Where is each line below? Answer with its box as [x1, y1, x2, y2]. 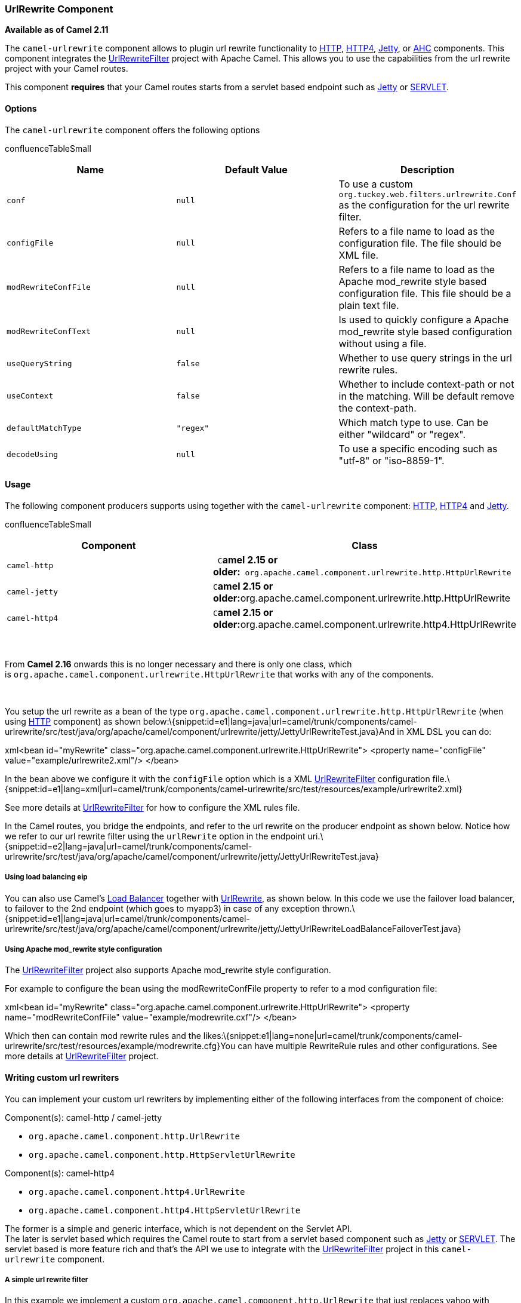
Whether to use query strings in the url [338, 351, 512, 364]
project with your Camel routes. [5, 63, 128, 74]
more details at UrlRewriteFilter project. [5, 1051, 159, 1062]
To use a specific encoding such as [338, 442, 498, 455]
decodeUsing [7, 450, 58, 459]
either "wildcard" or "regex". [338, 428, 466, 440]
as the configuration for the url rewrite [338, 198, 510, 211]
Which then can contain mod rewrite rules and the [5, 1031, 201, 1041]
